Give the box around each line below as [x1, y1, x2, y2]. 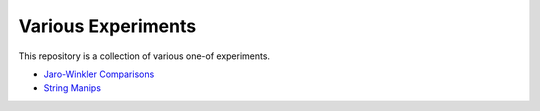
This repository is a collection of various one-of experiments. [18, 50, 270, 62]
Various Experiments [18, 15, 197, 37]
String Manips [43, 82, 102, 94]
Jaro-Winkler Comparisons [43, 68, 155, 80]
